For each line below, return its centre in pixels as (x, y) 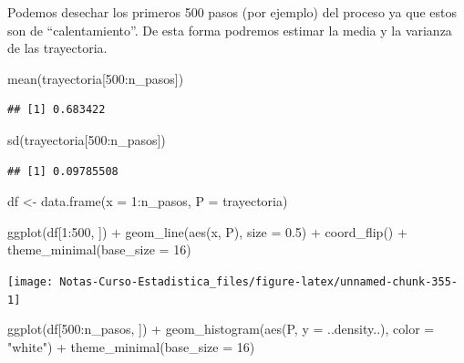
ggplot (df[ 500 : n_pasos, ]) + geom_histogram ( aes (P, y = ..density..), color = (221, 329)
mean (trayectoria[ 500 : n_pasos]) (96, 78)
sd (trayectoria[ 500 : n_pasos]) (87, 139)
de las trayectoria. (57, 48)
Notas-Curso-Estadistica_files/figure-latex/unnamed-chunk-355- (258, 281)
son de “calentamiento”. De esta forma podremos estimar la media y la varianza (230, 30)
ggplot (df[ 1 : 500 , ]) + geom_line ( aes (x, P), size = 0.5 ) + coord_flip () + (207, 231)
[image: (31, 281)
